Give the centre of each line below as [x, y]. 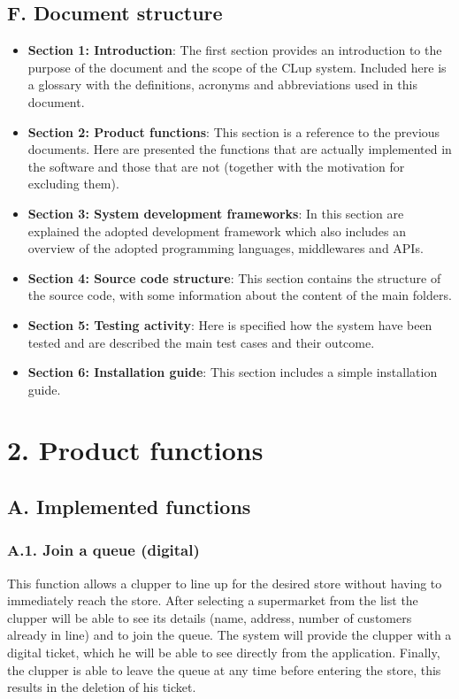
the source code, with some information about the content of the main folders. [240, 295]
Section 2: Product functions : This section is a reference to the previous [234, 131]
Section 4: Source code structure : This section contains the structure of [234, 277]
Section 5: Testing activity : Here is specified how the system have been [230, 324]
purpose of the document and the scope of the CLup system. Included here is [237, 67]
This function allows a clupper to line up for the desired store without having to [225, 583]
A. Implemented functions [129, 507]
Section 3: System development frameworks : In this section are [216, 213]
